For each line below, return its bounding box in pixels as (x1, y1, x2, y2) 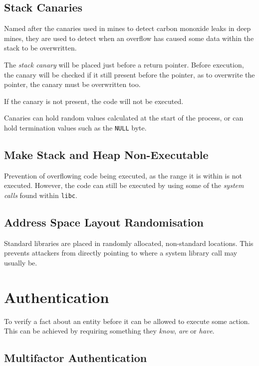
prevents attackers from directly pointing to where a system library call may (4, 247, 238, 258)
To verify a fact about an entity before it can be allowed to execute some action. (4, 315, 250, 326)
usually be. (4, 257, 37, 268)
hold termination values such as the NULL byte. (4, 122, 147, 132)
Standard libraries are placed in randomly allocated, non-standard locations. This (4, 237, 254, 248)
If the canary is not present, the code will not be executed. (4, 95, 184, 106)
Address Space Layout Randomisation (4, 214, 204, 230)
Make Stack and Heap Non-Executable (4, 147, 209, 162)
